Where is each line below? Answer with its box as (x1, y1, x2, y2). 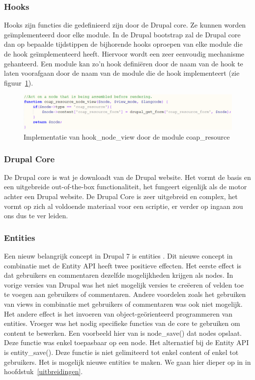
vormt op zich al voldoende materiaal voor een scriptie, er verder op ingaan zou (4, 201, 243, 211)
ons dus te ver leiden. (4, 210, 68, 221)
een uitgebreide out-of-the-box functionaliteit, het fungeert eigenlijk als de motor (4, 181, 247, 192)
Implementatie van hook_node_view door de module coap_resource (24, 132, 230, 142)
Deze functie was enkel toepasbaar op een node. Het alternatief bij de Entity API (4, 337, 249, 348)
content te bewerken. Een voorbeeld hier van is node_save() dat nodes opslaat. (4, 327, 242, 338)
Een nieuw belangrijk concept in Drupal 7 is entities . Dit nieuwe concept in (4, 251, 233, 261)
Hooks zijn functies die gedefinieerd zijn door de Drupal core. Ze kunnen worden (4, 20, 246, 30)
